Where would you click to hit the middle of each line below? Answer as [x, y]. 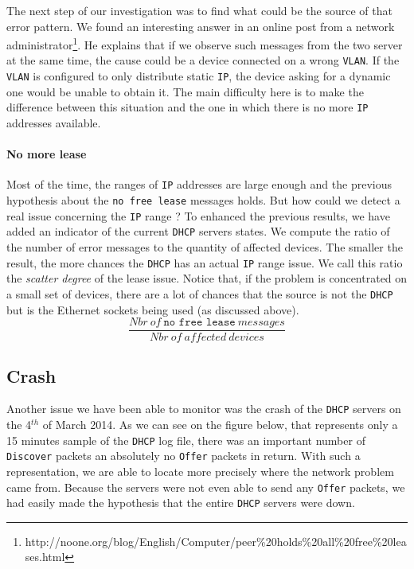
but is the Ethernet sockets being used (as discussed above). [153, 309]
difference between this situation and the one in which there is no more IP [187, 107]
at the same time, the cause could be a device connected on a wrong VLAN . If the [203, 60]
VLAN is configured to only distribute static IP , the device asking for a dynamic [199, 76]
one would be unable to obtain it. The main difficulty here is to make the [185, 91]
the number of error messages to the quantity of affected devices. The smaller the [205, 247]
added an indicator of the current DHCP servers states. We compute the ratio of [198, 231]
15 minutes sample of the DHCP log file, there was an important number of [186, 440]
